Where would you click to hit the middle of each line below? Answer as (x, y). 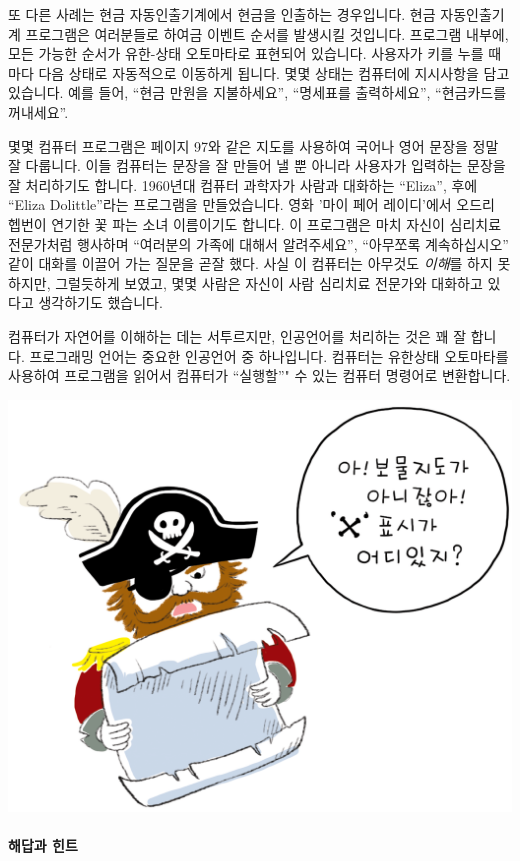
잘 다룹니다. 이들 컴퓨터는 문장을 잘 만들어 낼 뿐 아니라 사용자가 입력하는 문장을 (257, 165)
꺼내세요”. (38, 111)
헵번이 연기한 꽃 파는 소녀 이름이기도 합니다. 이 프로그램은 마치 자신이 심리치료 (255, 223)
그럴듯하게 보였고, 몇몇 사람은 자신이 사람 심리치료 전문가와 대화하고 (269, 282)
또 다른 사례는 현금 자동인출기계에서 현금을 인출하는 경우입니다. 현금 (222, 14)
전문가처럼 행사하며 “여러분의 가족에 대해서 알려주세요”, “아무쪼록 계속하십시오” (258, 243)
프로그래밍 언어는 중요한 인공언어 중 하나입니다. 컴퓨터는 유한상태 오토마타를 (269, 355)
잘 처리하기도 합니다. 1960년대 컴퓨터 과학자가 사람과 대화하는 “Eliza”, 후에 (243, 184)
